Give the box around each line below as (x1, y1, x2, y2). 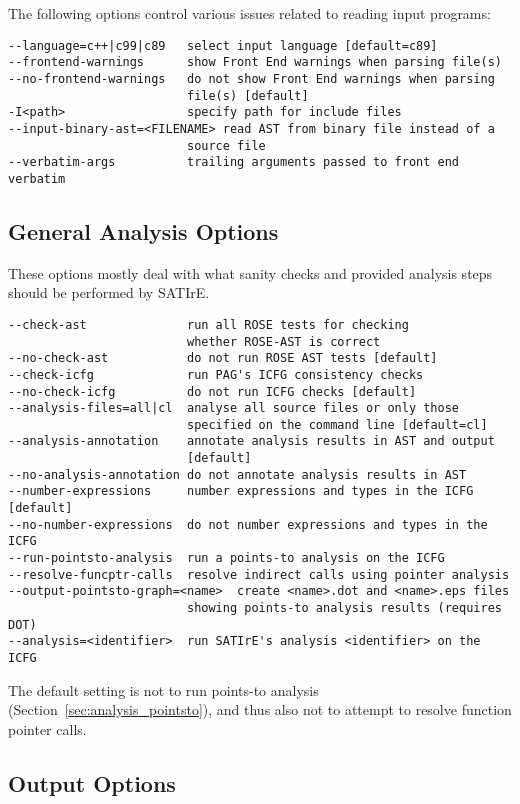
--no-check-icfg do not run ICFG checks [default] (8, 384, 417, 399)
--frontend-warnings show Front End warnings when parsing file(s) (8, 55, 502, 70)
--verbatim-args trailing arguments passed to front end (8, 155, 460, 170)
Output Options (8, 767, 176, 798)
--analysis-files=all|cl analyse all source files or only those (8, 401, 460, 416)
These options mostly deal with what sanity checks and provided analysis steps (8, 262, 493, 283)
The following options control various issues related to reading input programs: (8, 3, 491, 23)
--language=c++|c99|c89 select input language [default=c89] (8, 38, 438, 53)
